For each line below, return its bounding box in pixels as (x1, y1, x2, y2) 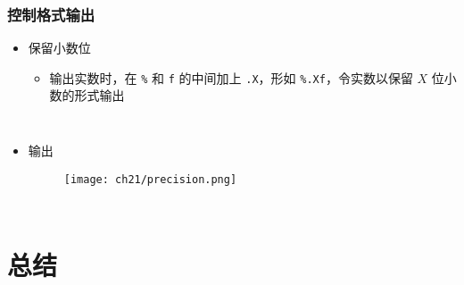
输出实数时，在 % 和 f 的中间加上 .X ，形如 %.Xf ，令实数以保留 (49, 68, 413, 87)
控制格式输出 (7, 3, 95, 25)
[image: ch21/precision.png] (63, 172, 237, 186)
